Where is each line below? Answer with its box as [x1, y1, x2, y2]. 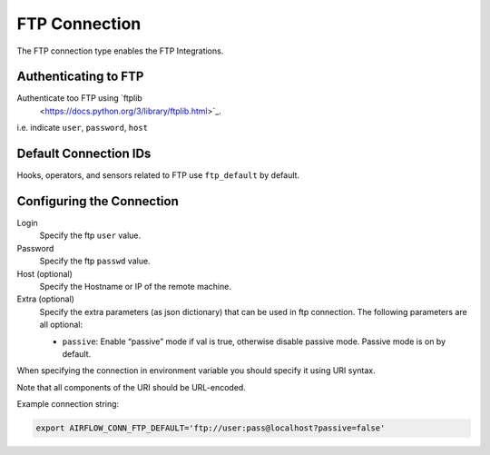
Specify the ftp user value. [39, 230, 142, 241]
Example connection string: [16, 399, 120, 410]
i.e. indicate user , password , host [16, 123, 149, 134]
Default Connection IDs [16, 146, 152, 162]
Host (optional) [16, 268, 73, 279]
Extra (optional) [16, 293, 74, 304]
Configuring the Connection [16, 193, 179, 209]
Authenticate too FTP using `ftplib [16, 93, 142, 104]
